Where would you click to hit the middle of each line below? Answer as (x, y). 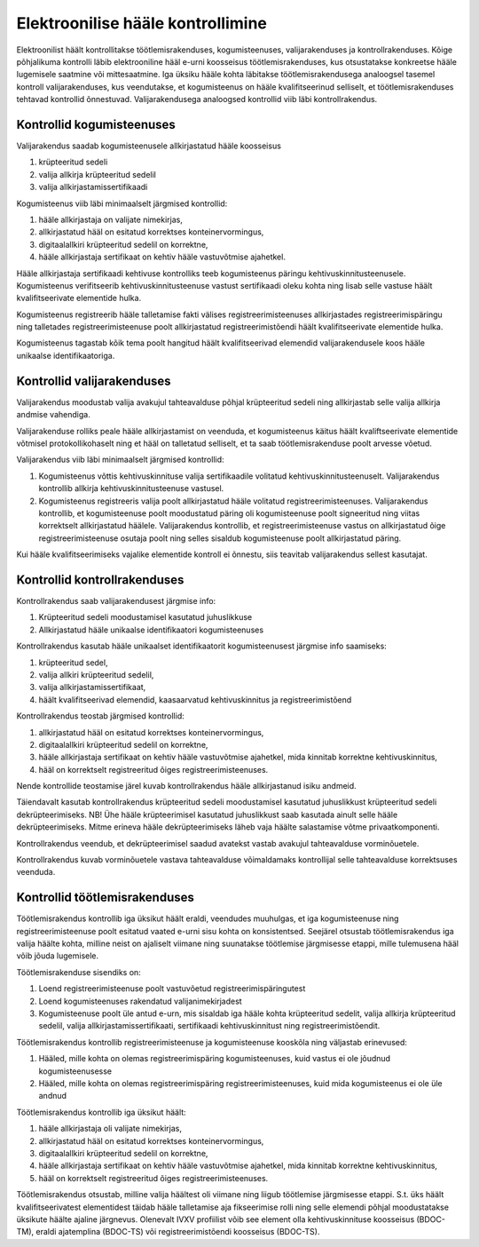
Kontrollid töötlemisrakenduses (106, 898)
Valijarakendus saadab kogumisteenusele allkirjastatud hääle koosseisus (149, 146)
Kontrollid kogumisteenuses (96, 124)
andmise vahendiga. (53, 415)
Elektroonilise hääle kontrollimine (142, 23)
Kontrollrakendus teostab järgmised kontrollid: (101, 716)
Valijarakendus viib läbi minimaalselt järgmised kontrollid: (121, 460)
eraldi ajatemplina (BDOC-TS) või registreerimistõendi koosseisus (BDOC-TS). (178, 1232)
